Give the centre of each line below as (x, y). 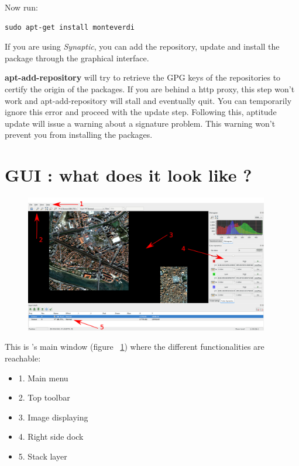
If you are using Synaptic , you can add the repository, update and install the (142, 46)
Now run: (21, 7)
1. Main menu (43, 378)
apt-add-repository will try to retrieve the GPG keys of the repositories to (143, 77)
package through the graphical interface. (77, 58)
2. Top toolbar (44, 397)
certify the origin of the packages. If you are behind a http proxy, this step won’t (150, 88)
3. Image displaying (53, 417)
